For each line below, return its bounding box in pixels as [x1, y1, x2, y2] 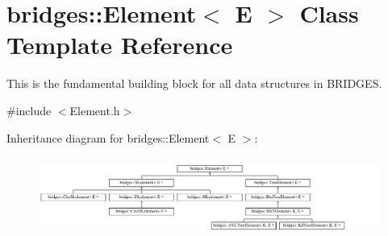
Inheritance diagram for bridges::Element [6, 129, 210, 146]
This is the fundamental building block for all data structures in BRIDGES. [6, 75, 382, 92]
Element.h [69, 101, 120, 118]
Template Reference [6, 28, 233, 61]
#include [6, 101, 52, 118]
